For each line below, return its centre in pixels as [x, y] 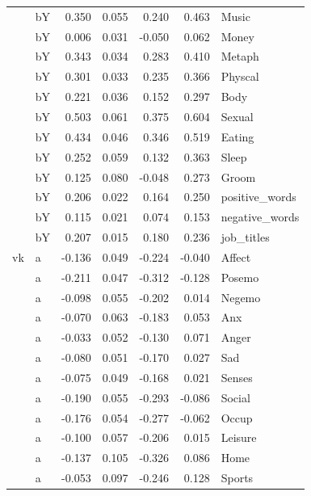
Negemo [241, 297]
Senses [237, 377]
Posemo [240, 277]
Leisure [239, 437]
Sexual [237, 116]
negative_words [260, 217]
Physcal [240, 76]
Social [235, 397]
